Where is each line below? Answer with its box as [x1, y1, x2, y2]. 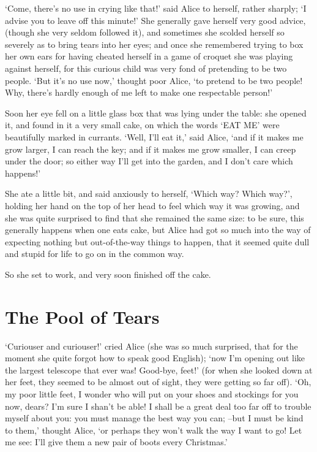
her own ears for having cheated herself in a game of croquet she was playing [5, 50, 293, 63]
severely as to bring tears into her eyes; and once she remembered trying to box [5, 37, 304, 50]
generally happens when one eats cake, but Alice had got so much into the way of [5, 223, 311, 236]
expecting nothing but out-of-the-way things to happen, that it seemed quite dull [5, 235, 310, 248]
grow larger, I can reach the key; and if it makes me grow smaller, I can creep [5, 142, 296, 155]
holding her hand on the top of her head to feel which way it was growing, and [5, 199, 300, 212]
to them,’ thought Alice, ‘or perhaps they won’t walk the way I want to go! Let [5, 423, 302, 436]
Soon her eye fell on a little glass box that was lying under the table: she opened [5, 106, 307, 119]
